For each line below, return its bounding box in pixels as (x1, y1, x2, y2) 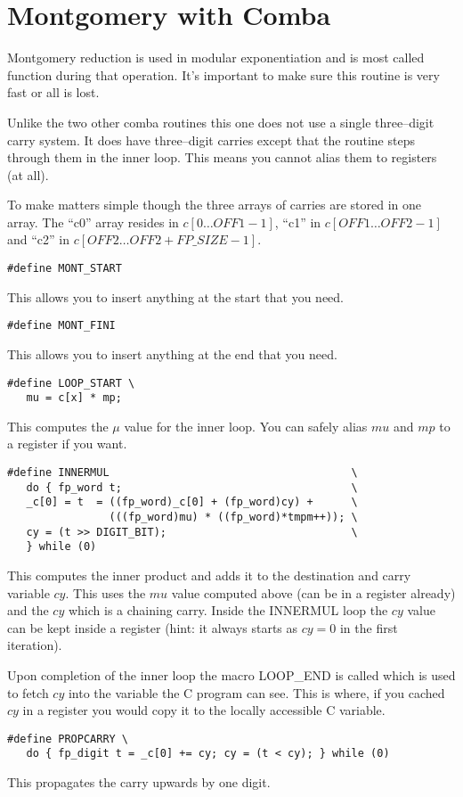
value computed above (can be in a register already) (171, 583, 456, 602)
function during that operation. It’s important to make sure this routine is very (7, 65, 440, 84)
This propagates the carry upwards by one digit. (7, 773, 271, 792)
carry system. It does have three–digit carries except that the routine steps (7, 130, 415, 149)
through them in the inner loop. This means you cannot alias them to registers (7, 148, 437, 167)
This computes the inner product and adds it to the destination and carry (7, 566, 411, 584)
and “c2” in (7, 230, 69, 249)
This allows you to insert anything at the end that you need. (7, 344, 337, 363)
